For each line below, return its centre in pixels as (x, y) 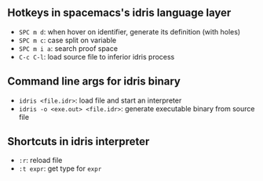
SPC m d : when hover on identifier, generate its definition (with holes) (130, 31)
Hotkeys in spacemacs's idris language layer (119, 13)
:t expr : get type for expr (60, 168)
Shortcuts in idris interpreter (79, 141)
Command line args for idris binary (94, 81)
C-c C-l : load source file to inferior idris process (97, 56)
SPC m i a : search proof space (68, 48)
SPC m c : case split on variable (68, 40)
